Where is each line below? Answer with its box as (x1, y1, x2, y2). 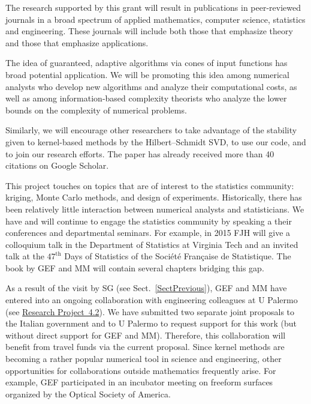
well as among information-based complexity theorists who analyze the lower (5, 92, 287, 104)
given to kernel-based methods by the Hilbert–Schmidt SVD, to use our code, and (5, 135, 306, 148)
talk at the (5, 250, 44, 262)
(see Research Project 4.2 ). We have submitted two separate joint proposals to (5, 305, 295, 318)
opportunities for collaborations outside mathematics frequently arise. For (5, 364, 276, 376)
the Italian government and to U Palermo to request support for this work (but (5, 317, 297, 330)
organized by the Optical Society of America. (5, 387, 171, 400)
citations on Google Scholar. (5, 159, 109, 172)
